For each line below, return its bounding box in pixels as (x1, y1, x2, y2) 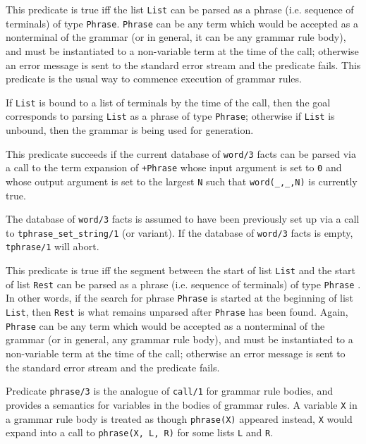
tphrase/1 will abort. (6, 239, 99, 254)
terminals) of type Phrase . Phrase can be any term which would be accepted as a (6, 16, 358, 30)
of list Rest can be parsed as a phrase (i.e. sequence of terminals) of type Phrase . (6, 276, 361, 291)
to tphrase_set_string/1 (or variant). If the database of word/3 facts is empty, (6, 225, 353, 240)
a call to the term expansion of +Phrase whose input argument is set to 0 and (6, 160, 342, 175)
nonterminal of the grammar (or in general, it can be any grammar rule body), (6, 30, 346, 44)
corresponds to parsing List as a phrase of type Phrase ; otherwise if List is (6, 109, 335, 123)
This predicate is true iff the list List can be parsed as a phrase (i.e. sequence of (6, 2, 354, 16)
